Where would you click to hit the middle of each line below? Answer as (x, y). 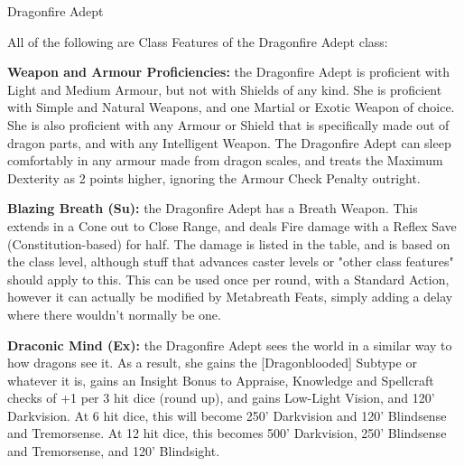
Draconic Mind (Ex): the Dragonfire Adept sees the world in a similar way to (230, 345)
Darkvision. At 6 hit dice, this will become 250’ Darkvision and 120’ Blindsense (227, 415)
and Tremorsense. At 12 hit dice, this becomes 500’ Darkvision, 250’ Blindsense (227, 433)
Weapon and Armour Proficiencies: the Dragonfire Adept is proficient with (229, 72)
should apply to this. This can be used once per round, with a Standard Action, (228, 279)
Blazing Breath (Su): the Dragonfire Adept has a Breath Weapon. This (213, 208)
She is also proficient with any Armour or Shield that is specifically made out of (228, 124)
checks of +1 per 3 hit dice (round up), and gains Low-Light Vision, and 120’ (221, 398)
